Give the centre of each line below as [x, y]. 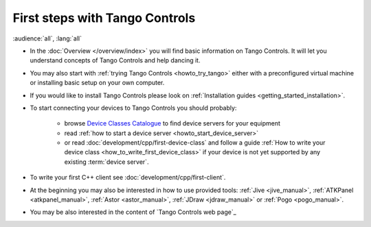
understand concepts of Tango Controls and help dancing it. [115, 60]
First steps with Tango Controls [104, 18]
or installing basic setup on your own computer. [97, 83]
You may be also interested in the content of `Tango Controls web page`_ [133, 212]
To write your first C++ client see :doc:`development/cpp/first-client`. [128, 178]
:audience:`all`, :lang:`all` [47, 38]
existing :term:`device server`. [106, 162]
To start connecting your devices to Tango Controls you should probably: [133, 108]
